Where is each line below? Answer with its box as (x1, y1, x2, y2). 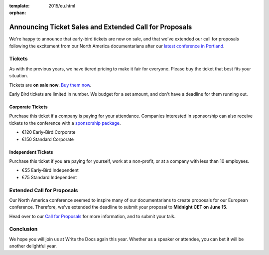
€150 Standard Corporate (21, 136, 74, 142)
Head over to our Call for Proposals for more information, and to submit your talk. (9, 213, 176, 219)
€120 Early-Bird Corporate (21, 129, 76, 135)
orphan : (9, 10, 26, 16)
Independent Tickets (9, 149, 53, 155)
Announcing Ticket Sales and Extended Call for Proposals (9, 23, 192, 31)
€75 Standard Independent (21, 174, 77, 180)
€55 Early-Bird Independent (21, 167, 79, 173)
